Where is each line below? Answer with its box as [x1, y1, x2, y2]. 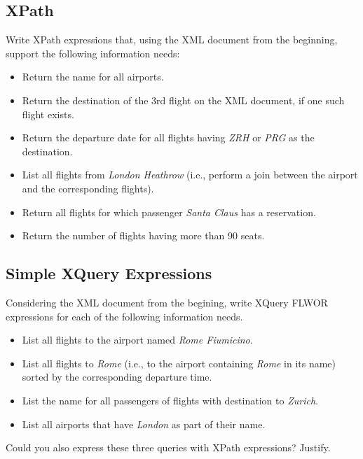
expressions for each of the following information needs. [6, 309, 243, 323]
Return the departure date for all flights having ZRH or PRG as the [22, 130, 315, 145]
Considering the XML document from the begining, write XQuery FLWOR [6, 295, 328, 309]
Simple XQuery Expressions [6, 262, 212, 284]
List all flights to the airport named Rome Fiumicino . [22, 332, 253, 347]
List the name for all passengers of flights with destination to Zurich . [22, 393, 318, 407]
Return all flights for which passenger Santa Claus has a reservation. [22, 204, 316, 219]
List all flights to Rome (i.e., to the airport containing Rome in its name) [22, 355, 336, 370]
